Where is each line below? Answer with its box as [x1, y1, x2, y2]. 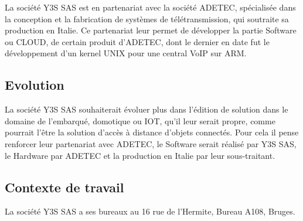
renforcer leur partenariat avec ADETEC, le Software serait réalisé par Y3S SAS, [5, 137, 297, 149]
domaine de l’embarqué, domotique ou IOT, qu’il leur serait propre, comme [5, 114, 275, 127]
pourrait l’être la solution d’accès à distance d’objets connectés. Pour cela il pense [5, 126, 299, 138]
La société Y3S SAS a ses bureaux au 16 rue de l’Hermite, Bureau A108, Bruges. [5, 205, 295, 217]
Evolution [5, 76, 64, 94]
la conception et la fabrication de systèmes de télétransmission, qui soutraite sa [5, 12, 289, 25]
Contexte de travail [5, 178, 124, 196]
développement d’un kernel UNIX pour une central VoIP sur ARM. [5, 47, 247, 59]
